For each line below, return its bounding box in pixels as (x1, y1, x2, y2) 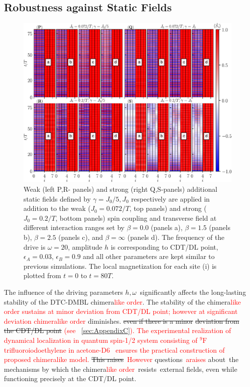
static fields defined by (24, 193, 91, 204)
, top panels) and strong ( (129, 203, 207, 213)
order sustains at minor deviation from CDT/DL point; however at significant (4, 306, 238, 316)
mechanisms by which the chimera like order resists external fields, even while (4, 363, 237, 374)
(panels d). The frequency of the (127, 232, 225, 242)
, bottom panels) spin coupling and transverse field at (55, 212, 217, 223)
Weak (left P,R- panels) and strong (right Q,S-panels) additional (24, 184, 218, 194)
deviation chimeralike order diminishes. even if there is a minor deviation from (4, 315, 240, 326)
